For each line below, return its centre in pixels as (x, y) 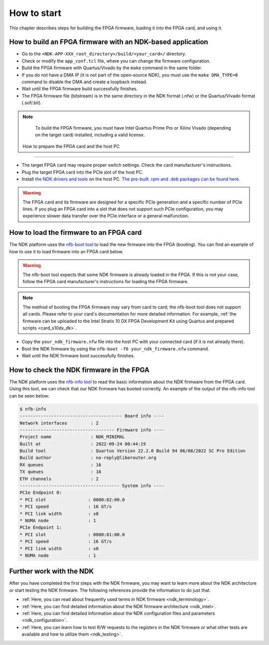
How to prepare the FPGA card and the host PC (71, 146)
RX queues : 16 (61, 465)
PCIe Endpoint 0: (41, 493)
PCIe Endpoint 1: (41, 528)
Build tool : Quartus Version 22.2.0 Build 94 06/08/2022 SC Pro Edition (133, 451)
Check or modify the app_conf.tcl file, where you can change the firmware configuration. (116, 61)
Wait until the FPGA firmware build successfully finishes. (80, 89)
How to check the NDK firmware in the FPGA (79, 370)
